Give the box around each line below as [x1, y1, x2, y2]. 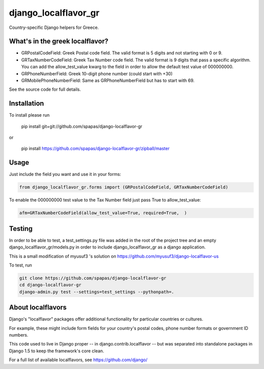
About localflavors [9, 303, 67, 312]
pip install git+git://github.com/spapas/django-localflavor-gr [21, 123, 143, 129]
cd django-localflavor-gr [19, 282, 82, 288]
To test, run [9, 262, 32, 268]
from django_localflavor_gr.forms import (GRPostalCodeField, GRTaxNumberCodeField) [19, 184, 228, 190]
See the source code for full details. [9, 86, 81, 93]
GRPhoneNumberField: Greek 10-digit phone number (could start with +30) [21, 71, 173, 76]
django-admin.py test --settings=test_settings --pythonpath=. [19, 289, 175, 295]
